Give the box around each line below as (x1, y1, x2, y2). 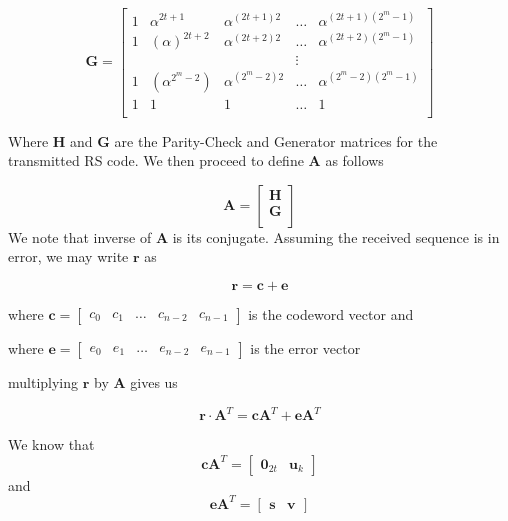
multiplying (8, 372, 79, 393)
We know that (8, 434, 95, 455)
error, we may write (8, 246, 129, 267)
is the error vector (250, 338, 361, 359)
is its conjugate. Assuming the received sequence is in (172, 226, 500, 247)
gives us (130, 372, 178, 393)
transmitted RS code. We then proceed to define (8, 150, 304, 171)
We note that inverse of (8, 226, 152, 247)
